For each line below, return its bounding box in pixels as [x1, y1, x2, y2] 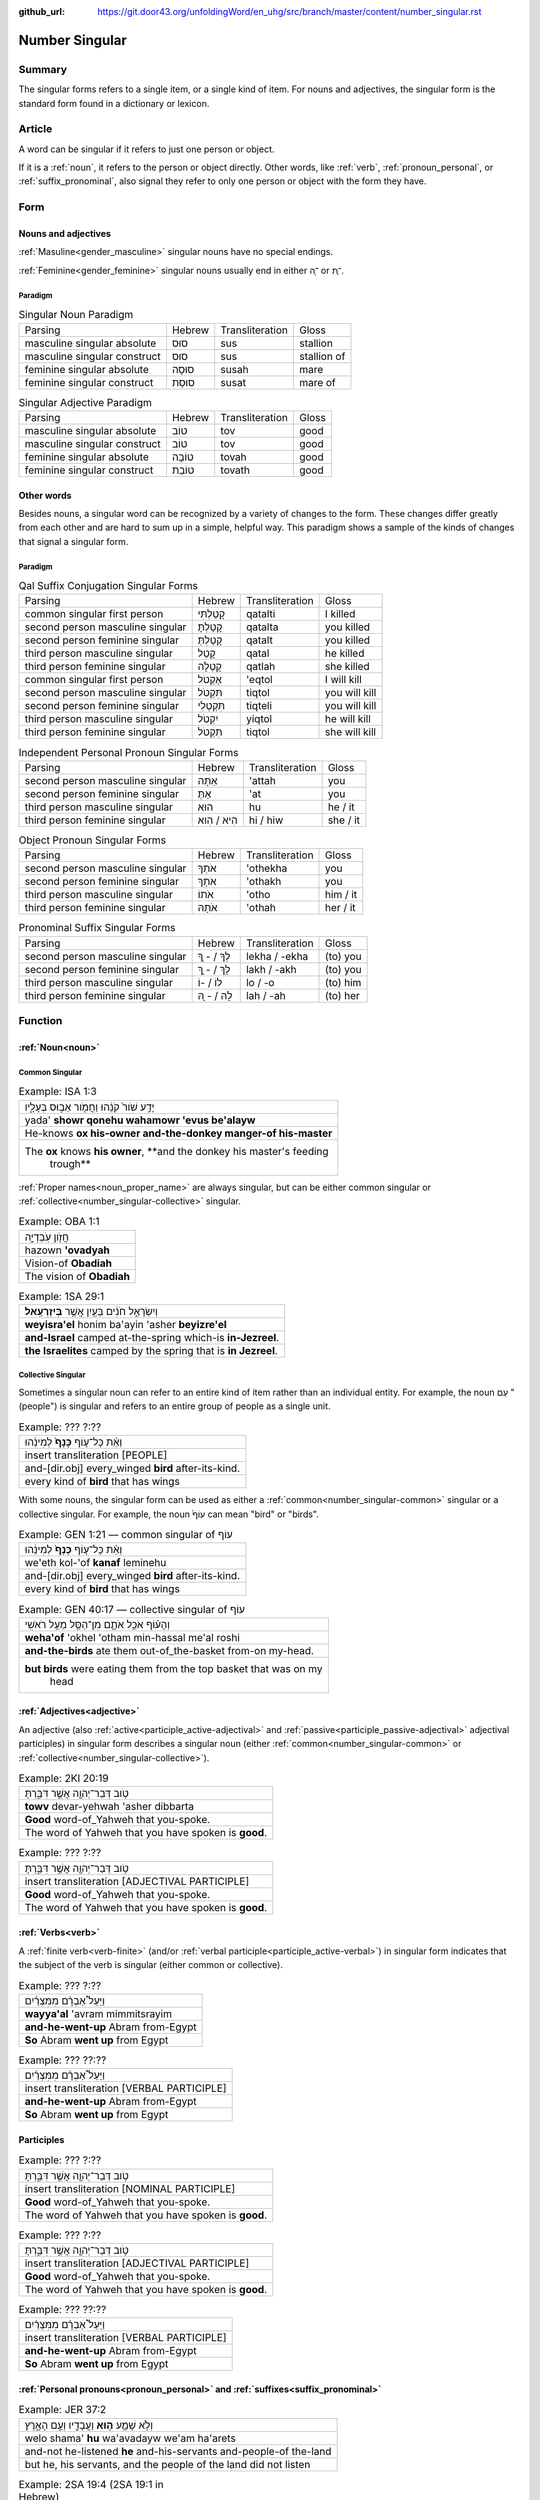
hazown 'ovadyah [24, 1243, 110, 1257]
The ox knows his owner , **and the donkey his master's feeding [24, 1144, 329, 1158]
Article [18, 122, 53, 136]
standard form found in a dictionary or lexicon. [18, 97, 210, 109]
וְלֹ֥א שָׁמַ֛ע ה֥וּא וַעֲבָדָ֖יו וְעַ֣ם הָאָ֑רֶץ [24, 2418, 154, 2432]
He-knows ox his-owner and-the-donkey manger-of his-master [24, 1126, 333, 1140]
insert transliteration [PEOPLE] [24, 1448, 168, 1462]
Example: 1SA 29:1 [18, 1289, 105, 1303]
